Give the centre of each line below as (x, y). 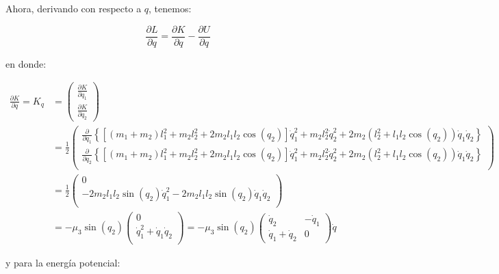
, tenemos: (170, 8)
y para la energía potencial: (63, 262)
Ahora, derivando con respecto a (74, 8)
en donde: (26, 63)
